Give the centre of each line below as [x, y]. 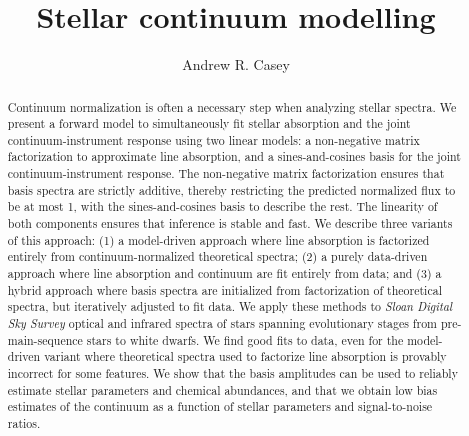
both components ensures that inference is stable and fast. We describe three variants [230, 223]
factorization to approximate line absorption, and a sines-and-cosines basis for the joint [234, 156]
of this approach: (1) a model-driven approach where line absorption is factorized [218, 239]
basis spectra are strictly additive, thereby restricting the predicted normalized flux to [231, 189]
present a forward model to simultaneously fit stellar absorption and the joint [209, 123]
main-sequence [45, 339]
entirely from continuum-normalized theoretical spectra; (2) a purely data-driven [217, 256]
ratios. [24, 422]
